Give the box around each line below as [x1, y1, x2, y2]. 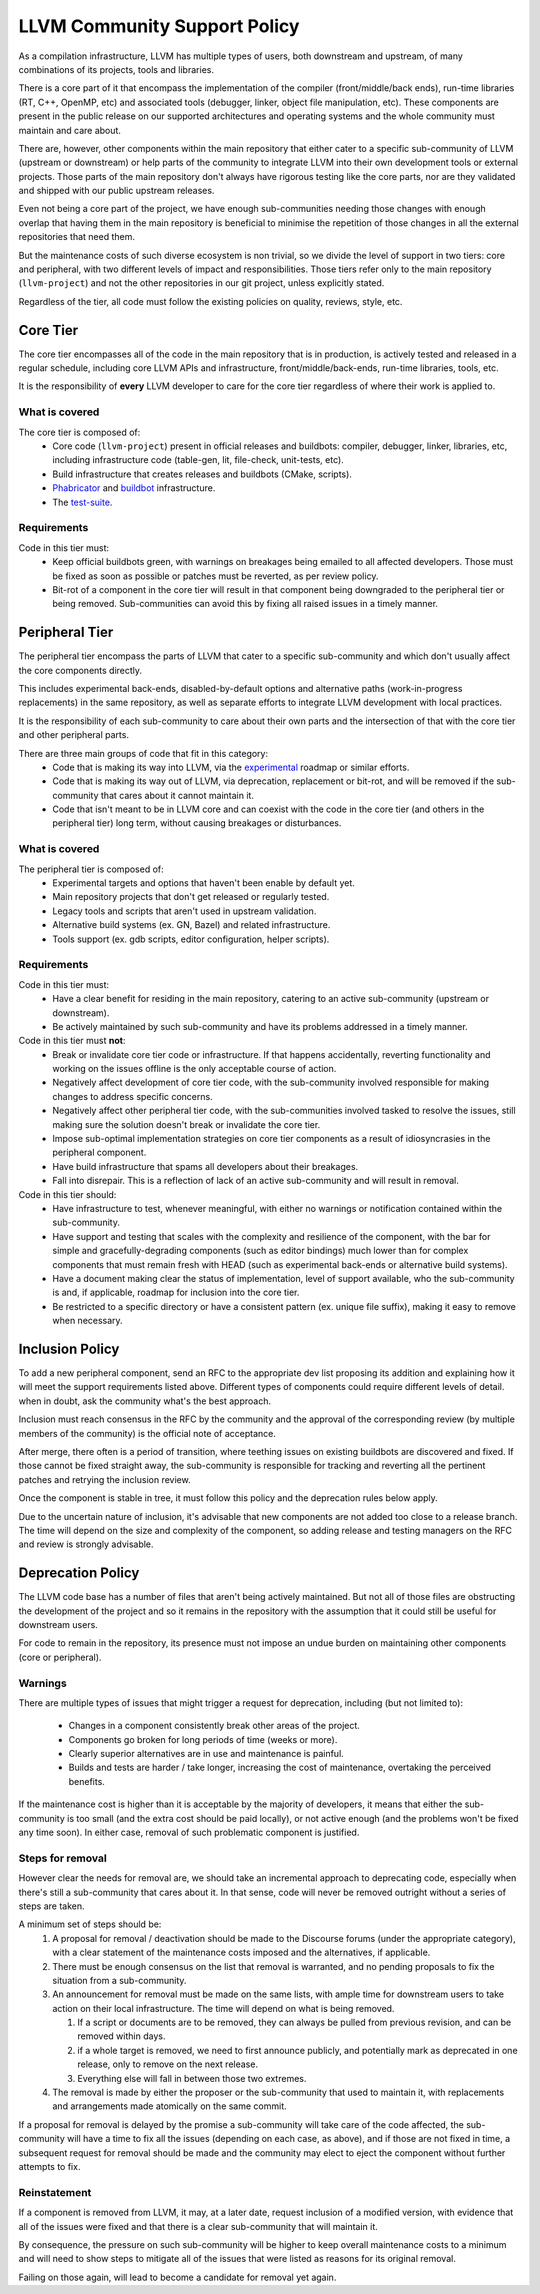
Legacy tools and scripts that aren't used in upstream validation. [52, 905, 317, 917]
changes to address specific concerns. [52, 1090, 214, 1102]
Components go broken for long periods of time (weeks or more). [68, 1733, 338, 1745]
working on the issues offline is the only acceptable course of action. [52, 1063, 337, 1075]
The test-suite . [52, 496, 113, 508]
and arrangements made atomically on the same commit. [52, 2100, 287, 2112]
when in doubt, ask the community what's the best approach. [18, 1395, 272, 1407]
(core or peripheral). [18, 1651, 102, 1663]
